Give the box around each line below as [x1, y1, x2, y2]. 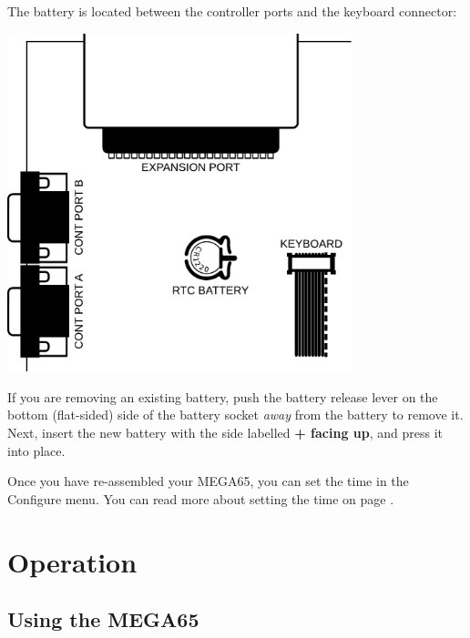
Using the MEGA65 [7, 605, 199, 633]
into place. [7, 441, 66, 460]
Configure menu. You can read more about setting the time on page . [7, 489, 394, 508]
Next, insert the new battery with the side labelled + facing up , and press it [7, 423, 444, 442]
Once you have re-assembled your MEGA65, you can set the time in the [7, 471, 409, 491]
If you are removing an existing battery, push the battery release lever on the [7, 387, 438, 406]
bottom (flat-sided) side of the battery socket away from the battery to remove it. [7, 405, 464, 424]
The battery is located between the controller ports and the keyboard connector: [7, 2, 457, 20]
